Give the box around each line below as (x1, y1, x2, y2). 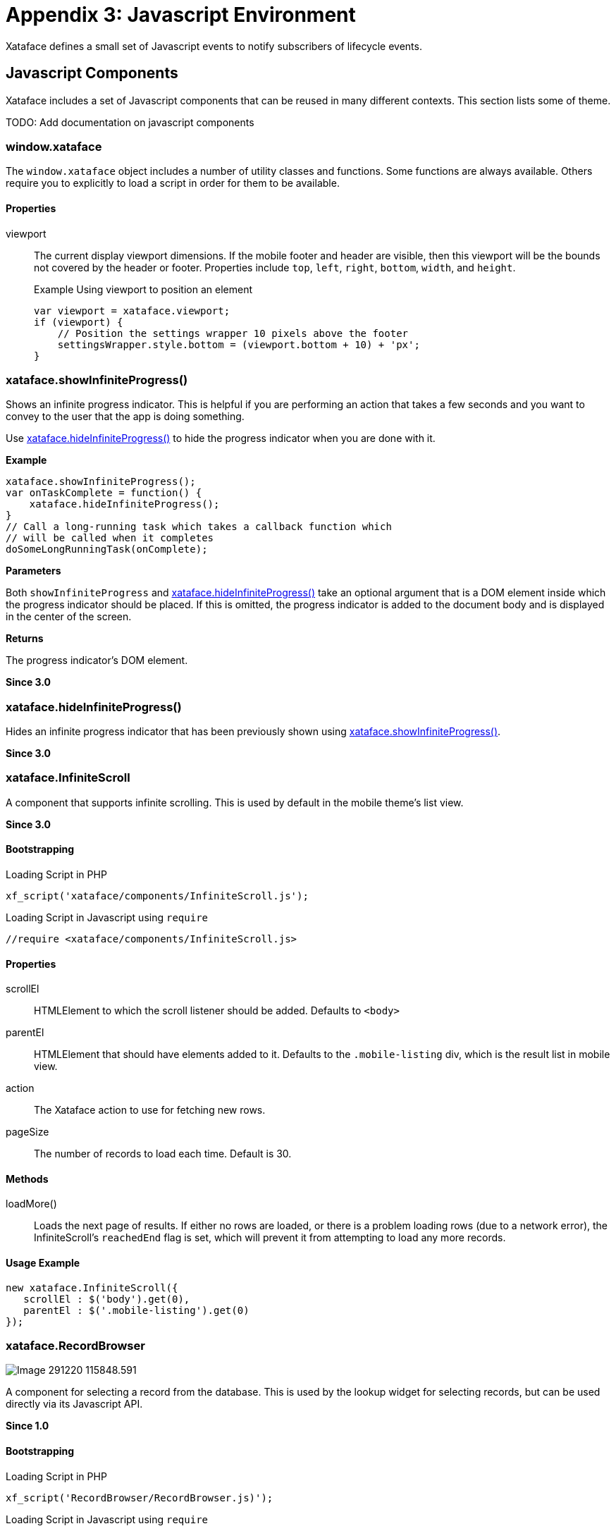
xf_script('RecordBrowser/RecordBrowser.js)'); (6, 1492, 273, 1504)
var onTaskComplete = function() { (6, 487, 202, 499)
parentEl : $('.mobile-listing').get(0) (23, 1304, 250, 1316)
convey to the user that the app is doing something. (6, 410, 245, 423)
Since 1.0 (6, 1420, 49, 1432)
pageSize (6, 1126, 49, 1138)
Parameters (6, 565, 61, 577)
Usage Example (6, 1257, 80, 1269)
